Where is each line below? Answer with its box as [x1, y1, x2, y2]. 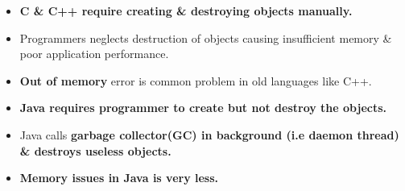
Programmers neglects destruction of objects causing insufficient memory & [19, 29, 392, 46]
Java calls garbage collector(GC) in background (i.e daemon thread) [19, 126, 399, 143]
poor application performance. [19, 45, 169, 62]
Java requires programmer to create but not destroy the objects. [19, 99, 387, 116]
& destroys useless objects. [19, 142, 172, 159]
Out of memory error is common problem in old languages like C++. [19, 72, 372, 89]
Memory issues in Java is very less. [19, 169, 219, 186]
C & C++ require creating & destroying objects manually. [19, 2, 353, 19]
